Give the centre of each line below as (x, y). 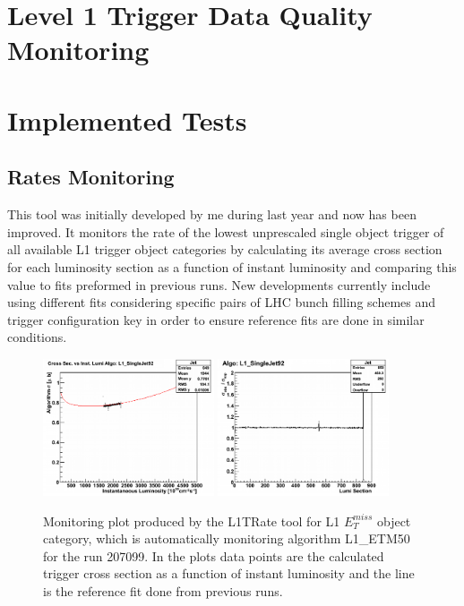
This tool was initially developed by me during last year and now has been (212, 214)
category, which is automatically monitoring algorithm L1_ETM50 (227, 538)
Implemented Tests (127, 119)
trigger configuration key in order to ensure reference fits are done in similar (216, 319)
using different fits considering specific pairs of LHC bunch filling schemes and (222, 302)
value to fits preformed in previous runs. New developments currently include (219, 284)
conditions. (37, 337)
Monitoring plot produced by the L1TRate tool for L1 (192, 521)
